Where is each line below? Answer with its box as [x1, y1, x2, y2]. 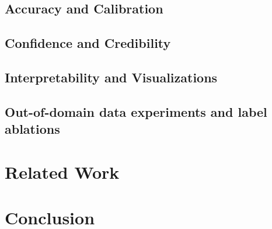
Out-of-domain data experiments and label [5, 102, 267, 120]
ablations [5, 120, 60, 138]
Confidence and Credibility [5, 34, 171, 52]
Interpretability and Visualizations [5, 68, 218, 86]
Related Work [5, 159, 120, 183]
